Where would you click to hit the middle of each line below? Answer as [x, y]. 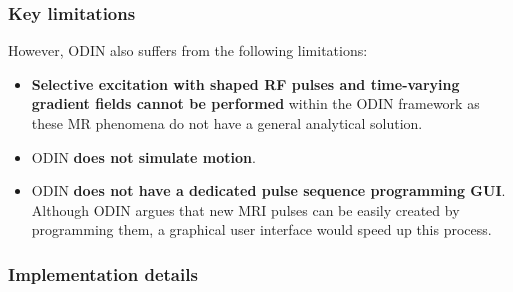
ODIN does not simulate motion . [143, 156]
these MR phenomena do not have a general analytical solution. [227, 123]
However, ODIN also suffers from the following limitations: [188, 50]
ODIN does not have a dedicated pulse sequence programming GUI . [268, 190]
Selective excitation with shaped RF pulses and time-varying [245, 83]
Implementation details [103, 273]
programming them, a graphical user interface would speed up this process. [261, 229]
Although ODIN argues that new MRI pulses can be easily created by [245, 209]
